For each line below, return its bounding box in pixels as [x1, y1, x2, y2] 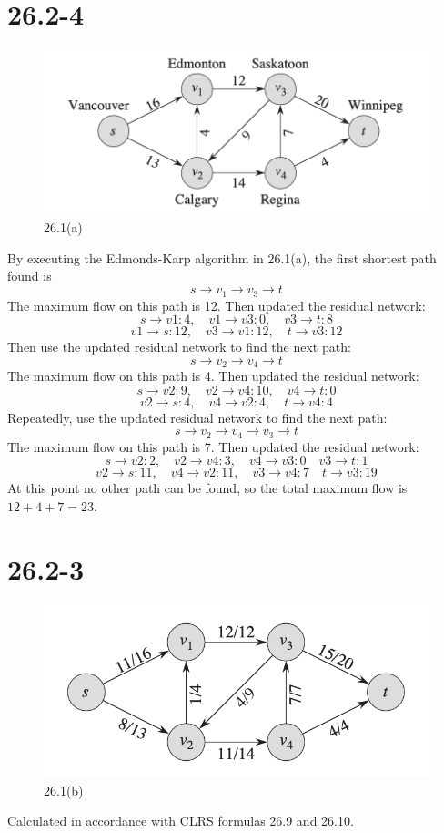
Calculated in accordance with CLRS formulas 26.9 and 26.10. [7, 811, 354, 830]
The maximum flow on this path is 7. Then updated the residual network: [7, 437, 419, 456]
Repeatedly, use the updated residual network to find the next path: [7, 407, 388, 427]
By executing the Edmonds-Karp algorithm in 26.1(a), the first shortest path [7, 248, 437, 267]
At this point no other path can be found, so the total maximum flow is [7, 478, 408, 498]
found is [7, 266, 52, 285]
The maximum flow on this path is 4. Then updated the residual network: [7, 366, 419, 386]
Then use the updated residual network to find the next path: [7, 337, 351, 356]
